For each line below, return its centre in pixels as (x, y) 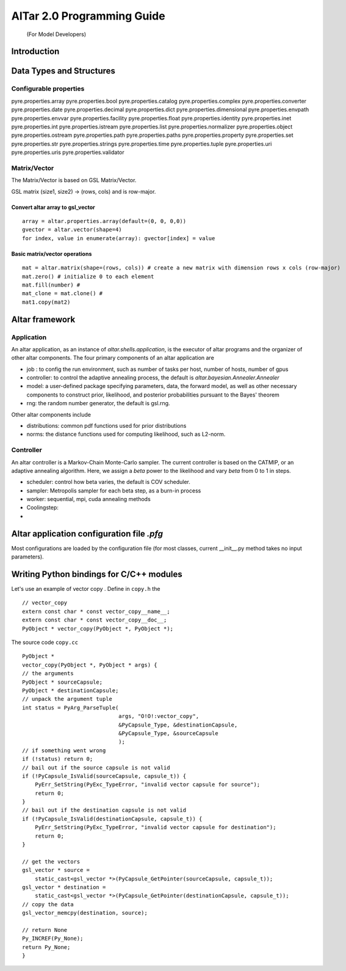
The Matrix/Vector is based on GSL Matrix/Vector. (74, 180)
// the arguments (48, 673)
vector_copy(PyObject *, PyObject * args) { (90, 665)
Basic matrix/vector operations (52, 254)
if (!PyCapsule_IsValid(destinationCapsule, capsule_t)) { (112, 819)
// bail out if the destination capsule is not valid (104, 810)
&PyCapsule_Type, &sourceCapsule (168, 733)
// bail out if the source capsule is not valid (96, 768)
